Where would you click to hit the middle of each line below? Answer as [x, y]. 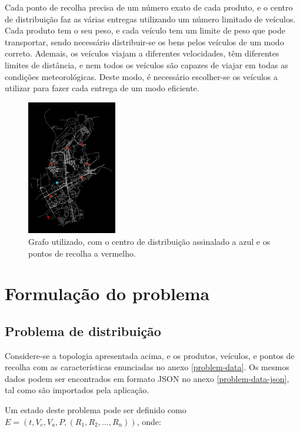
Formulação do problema [107, 293]
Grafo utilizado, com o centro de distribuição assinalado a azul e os [149, 241]
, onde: [149, 421]
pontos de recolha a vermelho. [82, 253]
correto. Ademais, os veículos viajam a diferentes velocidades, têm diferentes [142, 53]
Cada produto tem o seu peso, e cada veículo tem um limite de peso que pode [145, 30]
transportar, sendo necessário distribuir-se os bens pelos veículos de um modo [144, 41]
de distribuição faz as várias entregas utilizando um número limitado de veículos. [150, 19]
